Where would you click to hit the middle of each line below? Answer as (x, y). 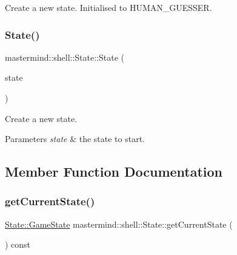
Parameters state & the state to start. (75, 139)
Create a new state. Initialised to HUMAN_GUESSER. (108, 7)
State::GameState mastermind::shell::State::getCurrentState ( (119, 224)
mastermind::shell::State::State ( (65, 57)
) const (18, 244)
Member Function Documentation (114, 172)
